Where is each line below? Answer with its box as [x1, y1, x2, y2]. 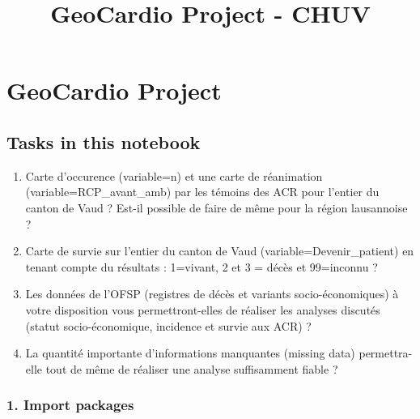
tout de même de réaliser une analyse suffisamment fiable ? [45, 360, 338, 377]
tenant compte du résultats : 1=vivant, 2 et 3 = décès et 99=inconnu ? [25, 258, 378, 275]
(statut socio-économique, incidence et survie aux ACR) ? [25, 317, 312, 334]
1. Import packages [6, 395, 134, 415]
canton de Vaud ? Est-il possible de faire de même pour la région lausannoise [25, 199, 408, 216]
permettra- [358, 344, 413, 361]
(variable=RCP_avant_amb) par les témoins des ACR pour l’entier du [25, 183, 380, 200]
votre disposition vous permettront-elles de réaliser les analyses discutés [25, 301, 380, 318]
